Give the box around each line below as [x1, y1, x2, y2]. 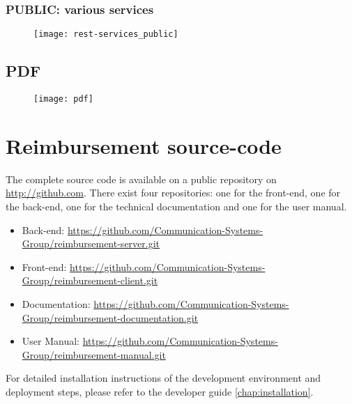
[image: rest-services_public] [33, 29, 178, 40]
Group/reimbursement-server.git [22, 236, 160, 251]
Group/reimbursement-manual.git [22, 347, 166, 362]
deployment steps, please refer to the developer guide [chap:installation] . [6, 384, 314, 398]
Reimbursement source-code [6, 131, 282, 160]
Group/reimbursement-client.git [22, 273, 158, 288]
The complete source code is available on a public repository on [6, 171, 277, 186]
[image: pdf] [33, 94, 93, 104]
